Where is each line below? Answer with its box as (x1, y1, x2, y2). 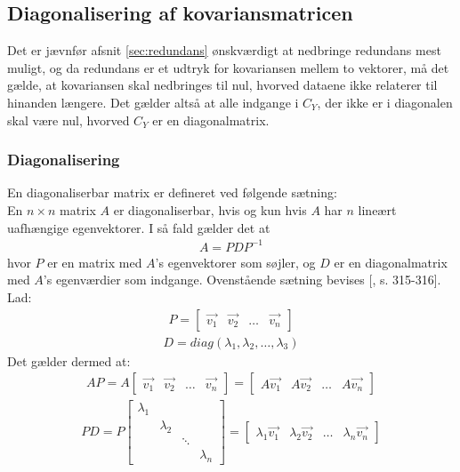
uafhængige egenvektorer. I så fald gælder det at (7, 218, 270, 236)
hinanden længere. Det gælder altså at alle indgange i (7, 92, 299, 111)
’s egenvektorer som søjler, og (155, 252, 316, 271)
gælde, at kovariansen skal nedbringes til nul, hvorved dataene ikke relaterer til (7, 76, 438, 94)
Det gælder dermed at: (7, 351, 131, 370)
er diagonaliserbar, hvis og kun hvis (113, 200, 307, 219)
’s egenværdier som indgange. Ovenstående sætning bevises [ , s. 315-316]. (43, 270, 441, 289)
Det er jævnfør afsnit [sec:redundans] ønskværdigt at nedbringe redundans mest (7, 41, 441, 60)
